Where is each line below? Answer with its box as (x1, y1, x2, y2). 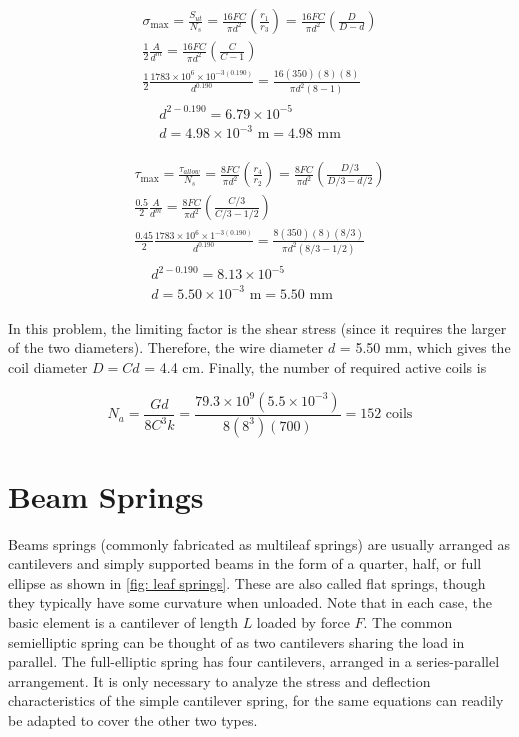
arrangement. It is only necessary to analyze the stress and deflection (8, 670, 431, 691)
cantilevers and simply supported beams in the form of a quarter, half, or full (8, 553, 482, 574)
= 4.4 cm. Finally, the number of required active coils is (144, 357, 487, 378)
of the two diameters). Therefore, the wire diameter (8, 337, 324, 358)
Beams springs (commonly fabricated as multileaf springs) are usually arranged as (8, 533, 510, 554)
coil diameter (8, 357, 88, 378)
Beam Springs (8, 475, 204, 516)
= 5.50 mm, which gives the (339, 337, 511, 358)
